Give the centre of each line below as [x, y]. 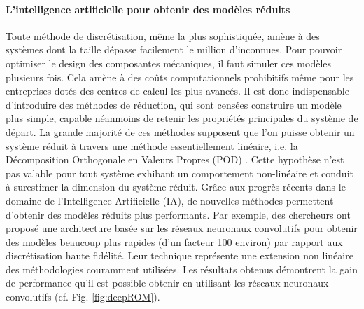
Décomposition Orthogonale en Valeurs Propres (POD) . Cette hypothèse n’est [175, 159]
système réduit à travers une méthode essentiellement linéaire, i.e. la [152, 145]
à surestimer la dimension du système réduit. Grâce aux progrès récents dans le [176, 187]
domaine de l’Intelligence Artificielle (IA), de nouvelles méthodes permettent [170, 200]
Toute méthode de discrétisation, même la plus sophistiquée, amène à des [163, 35]
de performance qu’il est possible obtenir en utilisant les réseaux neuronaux [167, 283]
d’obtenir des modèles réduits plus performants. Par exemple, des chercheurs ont [178, 214]
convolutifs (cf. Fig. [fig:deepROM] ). [83, 297]
